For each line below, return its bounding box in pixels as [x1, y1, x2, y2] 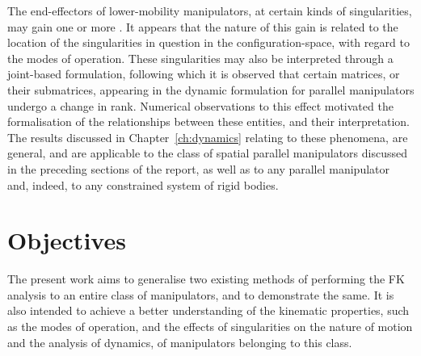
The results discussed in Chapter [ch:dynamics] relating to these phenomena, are [7, 128, 408, 145]
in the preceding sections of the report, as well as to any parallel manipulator [7, 160, 390, 177]
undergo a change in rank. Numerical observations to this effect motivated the [7, 97, 394, 114]
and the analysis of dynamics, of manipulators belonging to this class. [7, 333, 352, 350]
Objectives [7, 224, 126, 257]
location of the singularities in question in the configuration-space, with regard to [7, 34, 410, 51]
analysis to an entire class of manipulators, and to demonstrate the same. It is [7, 286, 394, 303]
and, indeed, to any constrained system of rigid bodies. [7, 176, 279, 193]
